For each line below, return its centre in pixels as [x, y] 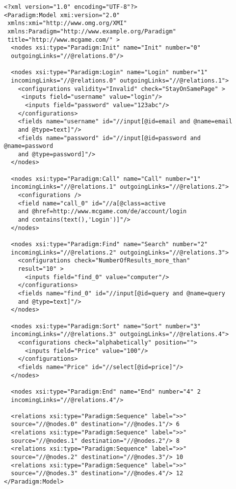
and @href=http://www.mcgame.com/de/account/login [102, 212]
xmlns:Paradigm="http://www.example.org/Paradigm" [92, 31]
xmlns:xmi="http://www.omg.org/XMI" [67, 23]
